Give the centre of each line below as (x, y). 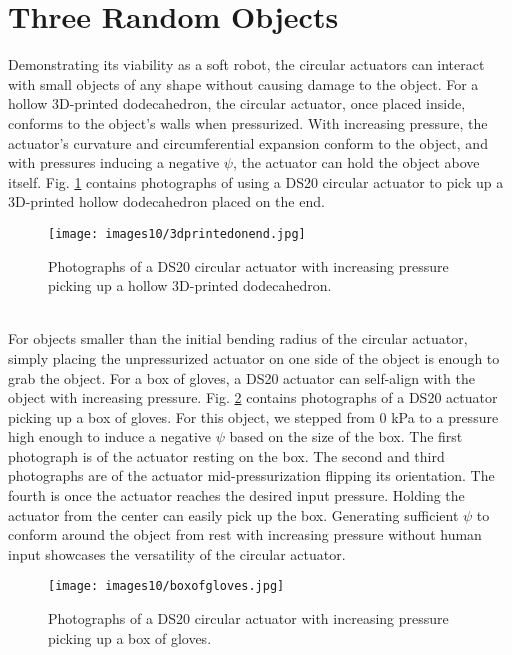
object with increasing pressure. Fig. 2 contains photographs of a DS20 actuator (253, 397)
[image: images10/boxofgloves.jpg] (166, 586)
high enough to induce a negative (110, 436)
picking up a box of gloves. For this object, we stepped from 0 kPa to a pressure (253, 416)
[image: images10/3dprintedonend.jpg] (177, 233)
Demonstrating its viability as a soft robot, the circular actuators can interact (246, 64)
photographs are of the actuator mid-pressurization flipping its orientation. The (251, 475)
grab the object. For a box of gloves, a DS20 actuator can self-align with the (241, 377)
